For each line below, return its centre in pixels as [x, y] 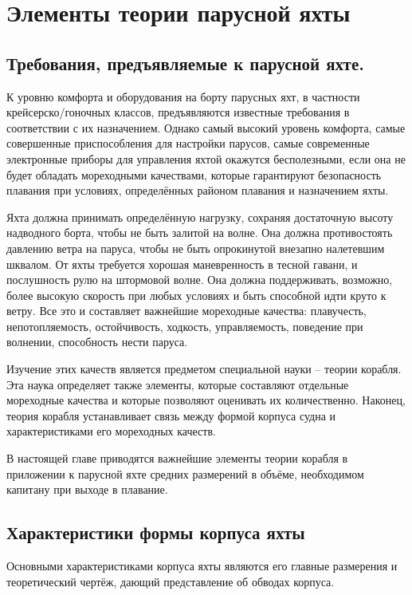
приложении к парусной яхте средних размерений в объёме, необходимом [185, 473]
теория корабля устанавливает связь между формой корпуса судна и [171, 415]
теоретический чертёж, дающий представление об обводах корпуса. [171, 581]
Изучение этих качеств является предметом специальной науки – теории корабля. [204, 369]
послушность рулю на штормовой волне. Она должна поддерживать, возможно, [200, 280]
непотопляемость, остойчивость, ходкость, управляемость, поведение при [185, 326]
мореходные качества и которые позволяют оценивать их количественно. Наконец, [206, 400]
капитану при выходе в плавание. [87, 489]
